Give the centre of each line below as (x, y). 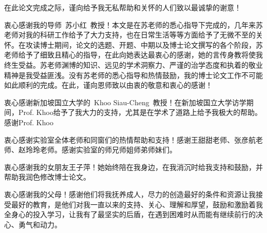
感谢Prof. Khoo (29, 122)
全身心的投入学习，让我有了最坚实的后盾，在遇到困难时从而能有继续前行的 (130, 214)
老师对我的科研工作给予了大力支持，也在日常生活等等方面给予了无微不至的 (130, 35)
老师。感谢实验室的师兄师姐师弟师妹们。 (108, 150)
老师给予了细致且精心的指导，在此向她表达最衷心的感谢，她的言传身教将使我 (133, 55)
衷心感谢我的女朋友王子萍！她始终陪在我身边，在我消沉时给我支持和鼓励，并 (133, 167)
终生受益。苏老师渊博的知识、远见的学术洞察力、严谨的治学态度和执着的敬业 (133, 64)
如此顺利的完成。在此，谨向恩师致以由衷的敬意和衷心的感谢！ (108, 85)
